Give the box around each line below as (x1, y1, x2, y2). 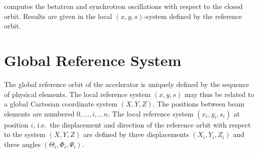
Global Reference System (4, 49, 181, 70)
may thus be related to (184, 88, 254, 99)
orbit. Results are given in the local (4, 10, 112, 21)
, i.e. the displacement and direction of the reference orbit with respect (33, 119, 251, 129)
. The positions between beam (152, 98, 244, 109)
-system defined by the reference (143, 10, 242, 21)
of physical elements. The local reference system (4, 88, 151, 99)
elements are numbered (4, 108, 74, 118)
